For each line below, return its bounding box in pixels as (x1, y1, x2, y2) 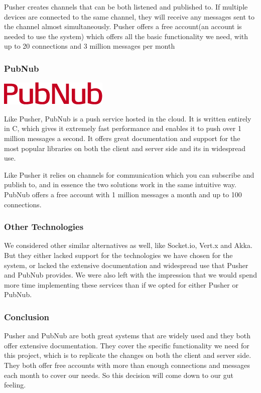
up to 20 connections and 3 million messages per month (4, 41, 175, 51)
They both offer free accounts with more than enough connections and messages (4, 359, 250, 370)
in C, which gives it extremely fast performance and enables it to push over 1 (4, 123, 241, 134)
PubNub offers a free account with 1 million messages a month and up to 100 (4, 189, 242, 199)
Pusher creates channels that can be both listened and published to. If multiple (4, 2, 248, 12)
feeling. (4, 379, 26, 390)
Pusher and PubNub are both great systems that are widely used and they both (4, 330, 250, 341)
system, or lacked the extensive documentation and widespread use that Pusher (4, 259, 248, 270)
